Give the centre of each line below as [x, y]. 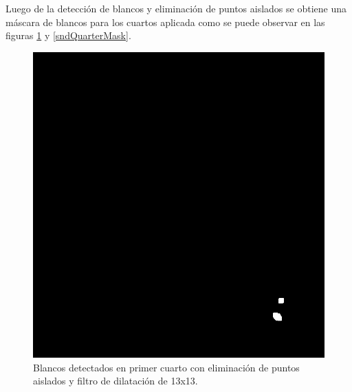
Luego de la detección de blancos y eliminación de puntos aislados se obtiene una [176, 8]
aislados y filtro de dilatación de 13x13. [115, 381]
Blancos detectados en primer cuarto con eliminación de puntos [166, 367]
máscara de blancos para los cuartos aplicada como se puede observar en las [165, 22]
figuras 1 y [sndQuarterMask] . [68, 35]
